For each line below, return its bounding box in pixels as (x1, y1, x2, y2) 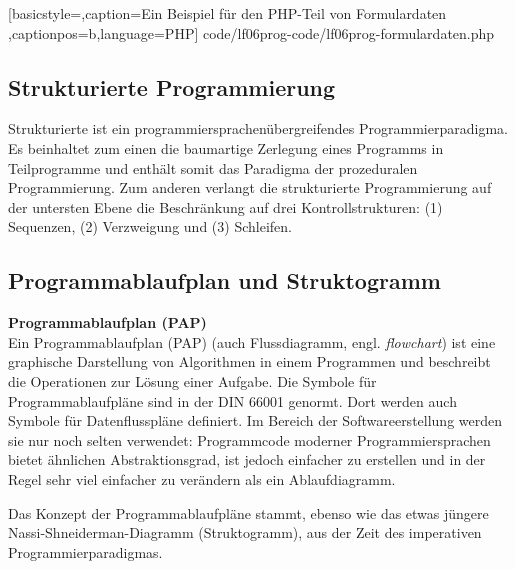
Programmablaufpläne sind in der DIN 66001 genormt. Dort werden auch (8, 390, 457, 411)
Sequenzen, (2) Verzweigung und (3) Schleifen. (8, 216, 292, 237)
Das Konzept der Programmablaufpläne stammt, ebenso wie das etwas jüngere (8, 502, 489, 523)
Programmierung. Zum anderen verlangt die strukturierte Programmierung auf (8, 177, 492, 198)
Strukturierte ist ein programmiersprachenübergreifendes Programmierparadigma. (8, 118, 508, 139)
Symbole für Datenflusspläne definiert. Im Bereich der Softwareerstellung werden (8, 410, 503, 431)
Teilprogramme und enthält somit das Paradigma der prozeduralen (8, 157, 418, 178)
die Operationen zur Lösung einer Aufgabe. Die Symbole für (8, 370, 377, 391)
